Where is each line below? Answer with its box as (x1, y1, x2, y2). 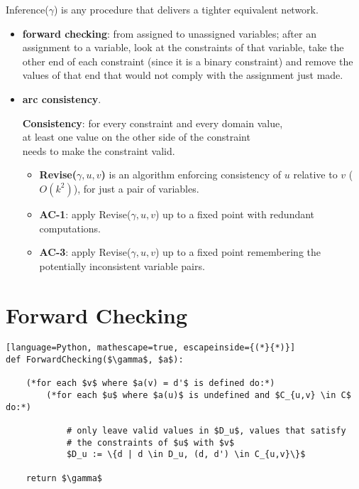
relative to (293, 167, 338, 182)
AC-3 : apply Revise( (39, 244, 131, 259)
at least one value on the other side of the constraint (22, 129, 250, 144)
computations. (39, 220, 101, 235)
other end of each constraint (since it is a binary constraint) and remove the (22, 53, 353, 68)
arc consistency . (22, 91, 101, 106)
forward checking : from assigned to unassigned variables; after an (22, 26, 316, 41)
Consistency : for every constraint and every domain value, (22, 115, 283, 130)
